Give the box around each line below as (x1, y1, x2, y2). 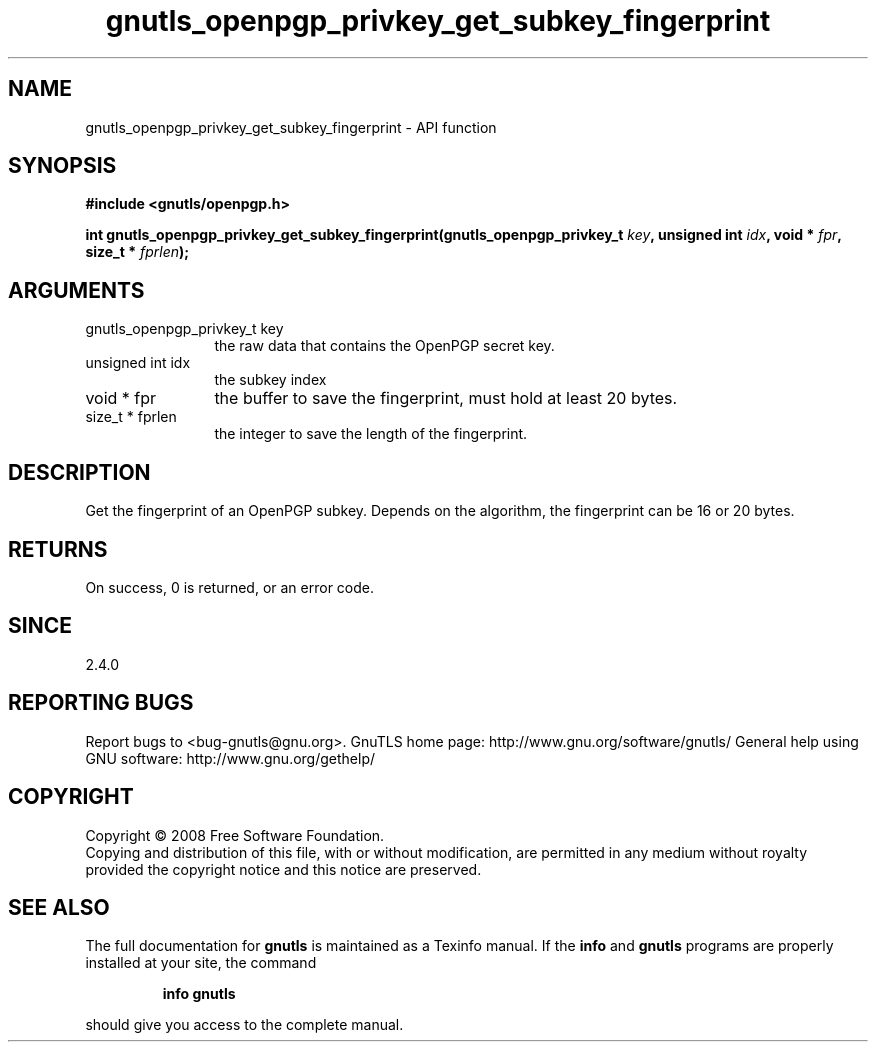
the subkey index (214, 371, 327, 389)
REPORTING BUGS (8, 690, 194, 716)
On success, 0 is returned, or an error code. (85, 578, 375, 596)
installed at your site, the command (85, 954, 317, 972)
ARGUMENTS (8, 277, 145, 303)
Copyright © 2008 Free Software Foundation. (85, 826, 385, 844)
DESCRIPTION (8, 459, 151, 485)
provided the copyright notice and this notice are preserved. (85, 860, 482, 878)
